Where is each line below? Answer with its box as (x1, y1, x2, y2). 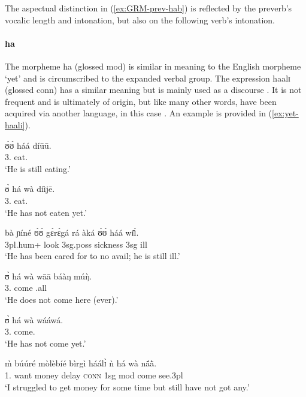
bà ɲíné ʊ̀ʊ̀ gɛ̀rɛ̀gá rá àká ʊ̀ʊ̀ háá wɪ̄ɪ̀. (5, 226, 139, 239)
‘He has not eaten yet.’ (5, 206, 87, 218)
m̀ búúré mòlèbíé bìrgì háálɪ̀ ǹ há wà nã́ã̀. (5, 357, 157, 369)
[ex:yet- (272, 107, 299, 119)
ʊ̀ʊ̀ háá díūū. (5, 139, 51, 151)
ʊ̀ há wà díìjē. (5, 182, 55, 195)
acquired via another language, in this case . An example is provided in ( (5, 107, 272, 119)
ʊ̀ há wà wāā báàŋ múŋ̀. (5, 269, 92, 282)
